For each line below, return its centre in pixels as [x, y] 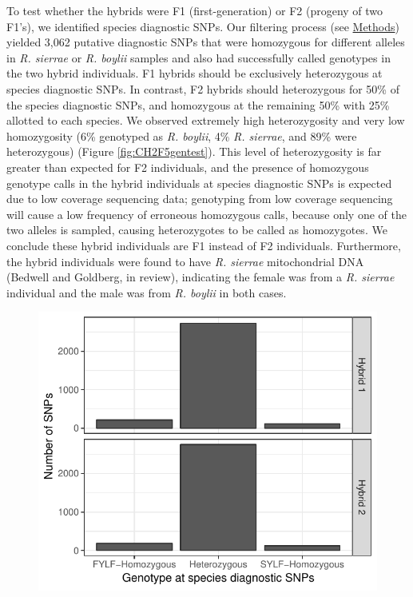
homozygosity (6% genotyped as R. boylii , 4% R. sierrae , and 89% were [182, 135]
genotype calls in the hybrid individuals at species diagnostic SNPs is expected [199, 183]
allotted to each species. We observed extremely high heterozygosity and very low [206, 120]
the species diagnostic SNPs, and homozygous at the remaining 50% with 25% [198, 104]
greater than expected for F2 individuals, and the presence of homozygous [188, 167]
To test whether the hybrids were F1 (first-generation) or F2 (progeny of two [195, 10]
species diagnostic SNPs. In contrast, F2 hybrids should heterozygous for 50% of [203, 88]
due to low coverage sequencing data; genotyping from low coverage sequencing [200, 199]
